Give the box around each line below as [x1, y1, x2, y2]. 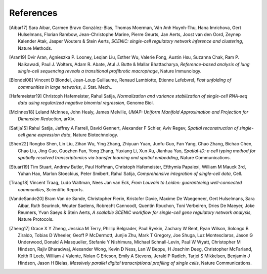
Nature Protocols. [18, 216, 54, 222]
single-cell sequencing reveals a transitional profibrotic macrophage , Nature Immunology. [18, 68, 202, 74]
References [9, 7, 58, 18]
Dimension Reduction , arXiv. [18, 116, 76, 122]
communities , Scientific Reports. [18, 186, 84, 192]
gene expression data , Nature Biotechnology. [26, 132, 119, 138]
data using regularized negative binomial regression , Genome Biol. [18, 100, 154, 106]
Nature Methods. [18, 45, 52, 51]
